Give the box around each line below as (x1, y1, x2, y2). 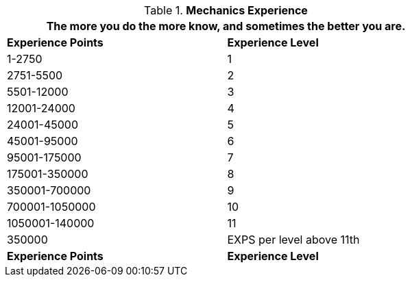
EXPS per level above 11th (227, 233, 360, 246)
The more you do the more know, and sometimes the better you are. (46, 19, 406, 33)
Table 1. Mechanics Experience (144, 3, 308, 17)
